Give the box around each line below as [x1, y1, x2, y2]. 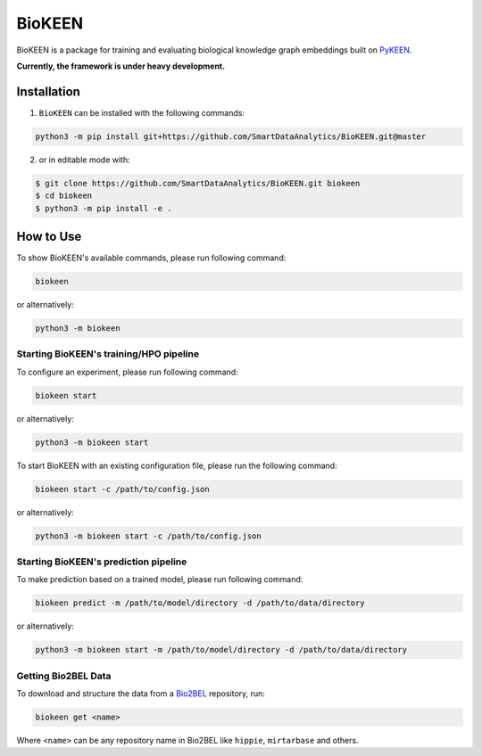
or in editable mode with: [38, 154, 130, 165]
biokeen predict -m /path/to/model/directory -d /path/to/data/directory [35, 598, 365, 608]
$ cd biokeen [35, 191, 93, 201]
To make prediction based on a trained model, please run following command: [16, 574, 303, 585]
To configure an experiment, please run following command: [16, 366, 238, 377]
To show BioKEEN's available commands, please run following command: [16, 252, 287, 263]
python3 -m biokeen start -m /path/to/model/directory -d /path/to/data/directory [35, 645, 408, 655]
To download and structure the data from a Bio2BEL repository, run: [16, 688, 265, 699]
